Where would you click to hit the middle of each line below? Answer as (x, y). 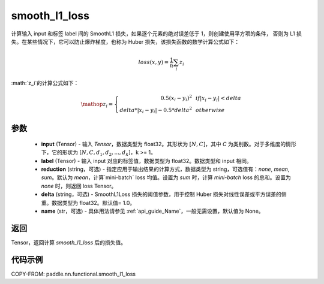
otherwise (210, 110)
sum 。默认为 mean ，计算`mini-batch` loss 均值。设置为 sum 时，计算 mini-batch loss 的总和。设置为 (166, 177)
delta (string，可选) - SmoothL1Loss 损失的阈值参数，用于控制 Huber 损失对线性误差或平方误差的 (161, 194)
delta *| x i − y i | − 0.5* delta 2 (156, 110)
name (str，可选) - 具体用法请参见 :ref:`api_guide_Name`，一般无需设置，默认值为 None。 (152, 211)
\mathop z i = (97, 105)
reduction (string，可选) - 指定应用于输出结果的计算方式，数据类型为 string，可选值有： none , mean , (165, 169)
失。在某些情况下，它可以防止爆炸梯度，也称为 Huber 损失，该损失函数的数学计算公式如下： (125, 41)
